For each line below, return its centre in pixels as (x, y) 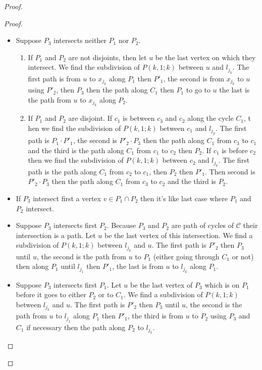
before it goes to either (51, 294)
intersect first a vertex (67, 198)
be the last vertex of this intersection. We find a (179, 235)
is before (235, 150)
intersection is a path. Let (56, 235)
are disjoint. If (90, 118)
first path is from (54, 78)
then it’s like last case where (184, 198)
